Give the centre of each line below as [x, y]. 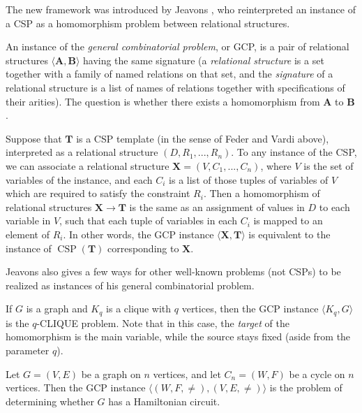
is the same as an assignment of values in [217, 206]
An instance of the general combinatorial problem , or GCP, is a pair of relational [178, 46]
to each [334, 206]
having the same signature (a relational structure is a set [203, 60]
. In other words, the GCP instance [138, 234]
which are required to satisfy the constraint [98, 193]
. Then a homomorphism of [262, 193]
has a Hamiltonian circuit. [164, 401]
